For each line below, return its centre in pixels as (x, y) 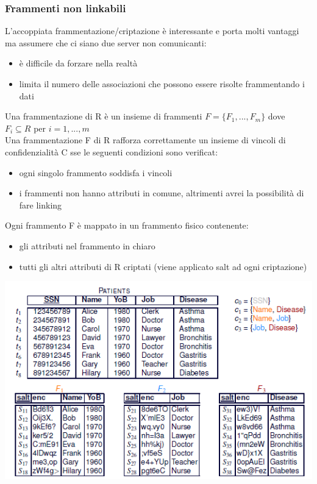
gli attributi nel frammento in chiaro (87, 245)
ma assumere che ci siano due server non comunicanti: (106, 42)
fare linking (41, 205)
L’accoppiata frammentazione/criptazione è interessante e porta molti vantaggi (152, 31)
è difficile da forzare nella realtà (78, 63)
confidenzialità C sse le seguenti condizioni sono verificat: (112, 151)
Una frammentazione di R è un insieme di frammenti (104, 116)
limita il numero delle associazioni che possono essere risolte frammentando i (162, 84)
